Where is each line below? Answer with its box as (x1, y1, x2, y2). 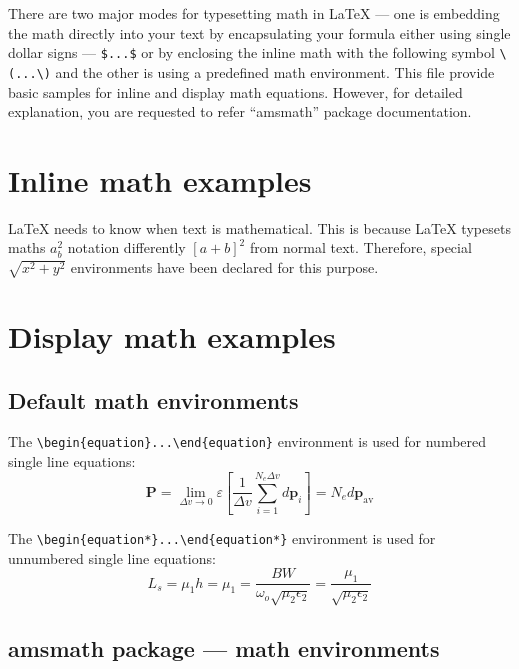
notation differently (67, 237, 186, 258)
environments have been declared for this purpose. (70, 257, 379, 277)
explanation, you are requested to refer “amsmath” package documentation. (8, 101, 472, 122)
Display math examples (8, 315, 336, 356)
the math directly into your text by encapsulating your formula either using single (8, 22, 511, 43)
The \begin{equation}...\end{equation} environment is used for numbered (8, 431, 487, 452)
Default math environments (8, 384, 299, 415)
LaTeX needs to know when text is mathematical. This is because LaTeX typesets (8, 217, 511, 238)
